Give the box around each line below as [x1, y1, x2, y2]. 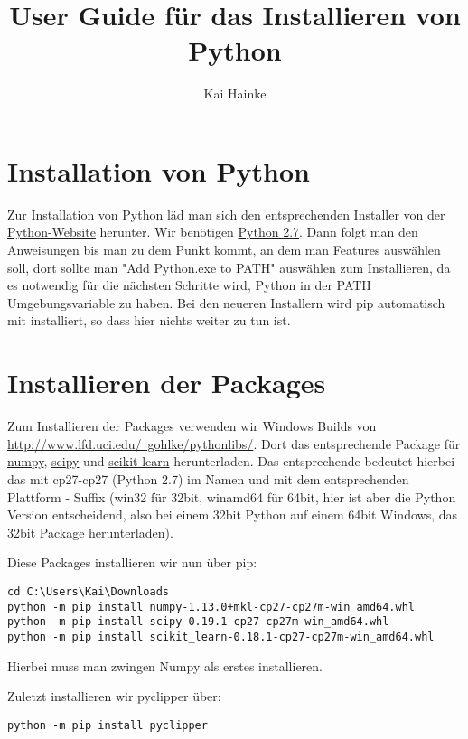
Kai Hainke [203, 84, 267, 103]
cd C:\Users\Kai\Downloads [7, 585, 169, 598]
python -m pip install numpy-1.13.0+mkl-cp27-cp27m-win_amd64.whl [7, 600, 416, 613]
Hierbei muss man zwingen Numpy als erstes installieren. [7, 656, 323, 675]
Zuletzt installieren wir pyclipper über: [7, 687, 221, 706]
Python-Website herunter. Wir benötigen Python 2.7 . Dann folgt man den [7, 222, 418, 241]
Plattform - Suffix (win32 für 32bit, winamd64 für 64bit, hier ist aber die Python [7, 487, 456, 506]
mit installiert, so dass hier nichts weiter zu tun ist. [7, 311, 291, 330]
